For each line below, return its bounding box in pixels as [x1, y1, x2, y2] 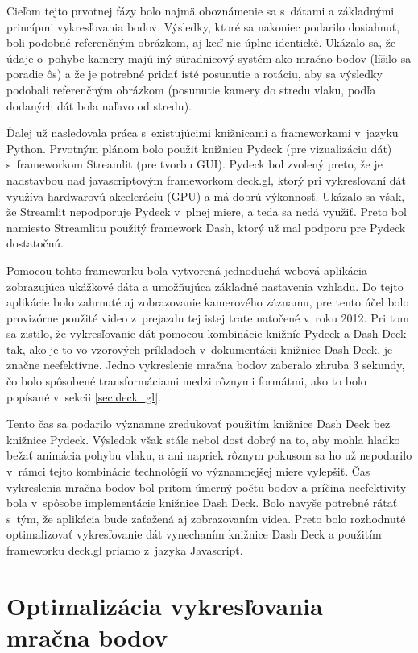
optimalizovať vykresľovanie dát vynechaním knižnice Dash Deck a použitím [6, 526, 382, 543]
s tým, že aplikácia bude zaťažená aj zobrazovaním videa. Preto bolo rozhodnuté [6, 510, 406, 526]
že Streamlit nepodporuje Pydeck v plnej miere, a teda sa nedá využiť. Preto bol [6, 203, 407, 220]
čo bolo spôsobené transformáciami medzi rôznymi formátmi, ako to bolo [6, 372, 366, 389]
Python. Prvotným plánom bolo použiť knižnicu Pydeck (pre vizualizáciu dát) [6, 139, 392, 156]
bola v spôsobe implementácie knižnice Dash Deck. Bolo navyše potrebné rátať [6, 494, 398, 511]
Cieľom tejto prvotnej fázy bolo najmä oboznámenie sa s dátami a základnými [6, 2, 395, 19]
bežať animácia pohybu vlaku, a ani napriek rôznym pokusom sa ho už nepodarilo [6, 447, 412, 464]
